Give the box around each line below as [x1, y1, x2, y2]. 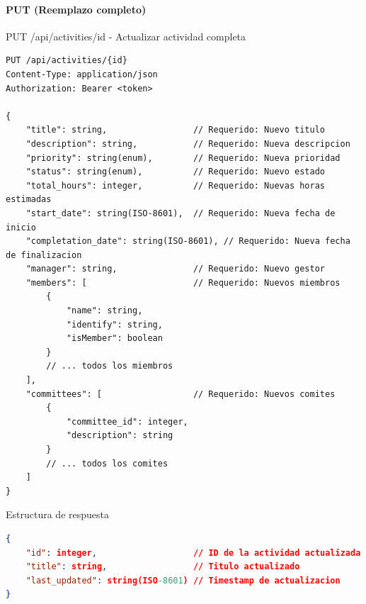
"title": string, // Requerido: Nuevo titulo [25, 125, 326, 135]
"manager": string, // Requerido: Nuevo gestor [25, 264, 326, 274]
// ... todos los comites [46, 458, 168, 469]
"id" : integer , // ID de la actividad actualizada [25, 547, 361, 558]
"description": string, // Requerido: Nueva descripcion [25, 138, 350, 149]
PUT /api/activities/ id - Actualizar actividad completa [6, 28, 246, 43]
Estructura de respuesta [6, 507, 109, 522]
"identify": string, [66, 319, 163, 330]
